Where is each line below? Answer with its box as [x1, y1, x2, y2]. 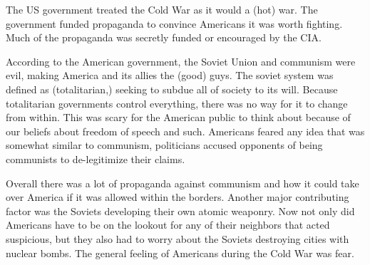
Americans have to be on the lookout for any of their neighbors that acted [6, 217, 330, 232]
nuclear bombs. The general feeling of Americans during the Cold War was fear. [6, 245, 354, 260]
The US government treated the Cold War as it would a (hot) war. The [6, 2, 318, 16]
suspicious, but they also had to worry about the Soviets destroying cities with [6, 231, 349, 246]
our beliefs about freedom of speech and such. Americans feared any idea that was [6, 123, 365, 138]
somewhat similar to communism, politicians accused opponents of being [6, 137, 323, 152]
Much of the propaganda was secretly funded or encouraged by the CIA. [6, 30, 322, 45]
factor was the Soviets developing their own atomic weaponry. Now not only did [6, 203, 355, 218]
